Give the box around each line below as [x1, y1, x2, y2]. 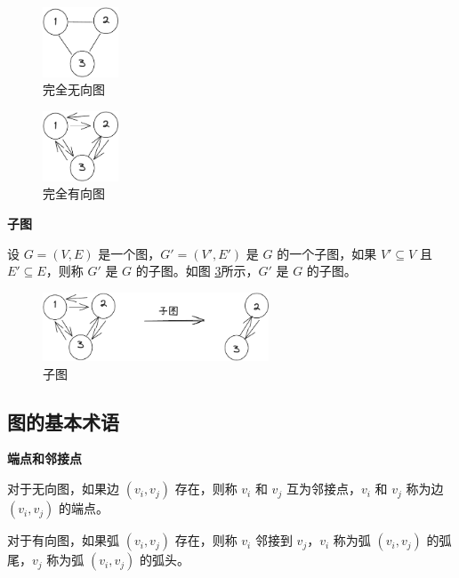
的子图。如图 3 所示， [135, 261, 259, 280]
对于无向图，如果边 [7, 479, 119, 498]
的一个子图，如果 [277, 244, 377, 262]
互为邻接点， [286, 479, 361, 498]
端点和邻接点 [7, 449, 82, 468]
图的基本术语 [7, 407, 119, 435]
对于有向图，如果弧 [7, 531, 119, 550]
